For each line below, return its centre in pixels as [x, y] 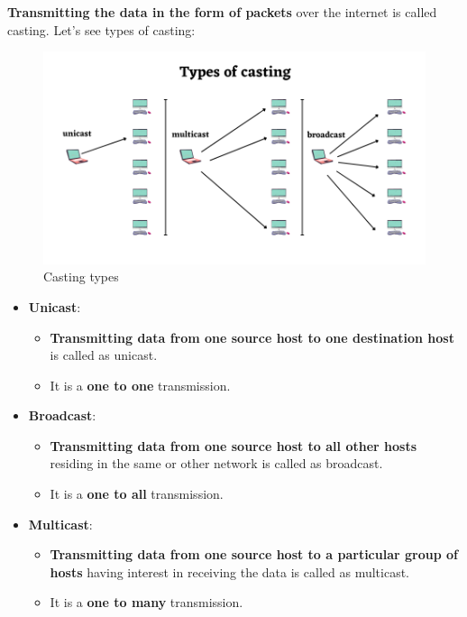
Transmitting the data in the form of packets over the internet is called [222, 12]
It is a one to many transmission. [147, 602]
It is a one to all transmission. [137, 494]
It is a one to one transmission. [140, 385]
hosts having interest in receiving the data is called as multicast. [229, 571]
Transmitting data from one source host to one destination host [252, 337]
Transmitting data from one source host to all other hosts [233, 445]
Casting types [81, 276]
